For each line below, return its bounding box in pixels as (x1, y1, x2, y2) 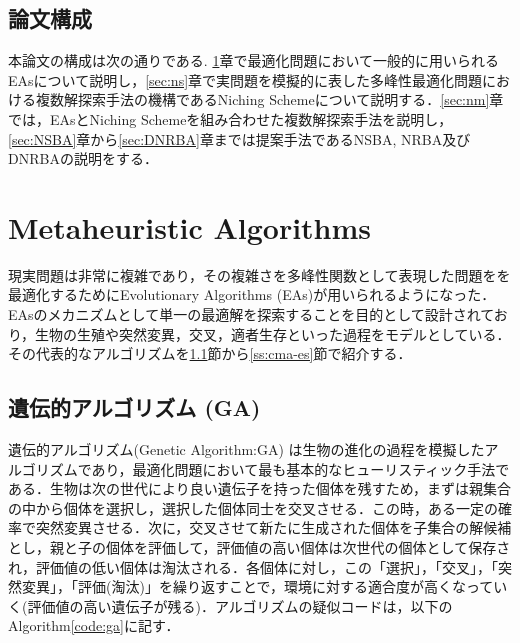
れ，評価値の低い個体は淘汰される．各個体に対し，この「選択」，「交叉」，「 (8, 556, 498, 577)
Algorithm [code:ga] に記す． (8, 615, 180, 636)
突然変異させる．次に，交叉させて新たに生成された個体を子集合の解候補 (35, 517, 512, 538)
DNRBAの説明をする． (8, 148, 158, 169)
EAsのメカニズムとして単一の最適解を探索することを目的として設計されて (8, 304, 494, 325)
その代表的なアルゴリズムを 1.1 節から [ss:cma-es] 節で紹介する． (8, 343, 412, 364)
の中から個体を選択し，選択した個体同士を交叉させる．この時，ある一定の (8, 497, 498, 518)
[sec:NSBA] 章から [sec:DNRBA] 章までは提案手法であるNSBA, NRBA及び (8, 128, 471, 149)
